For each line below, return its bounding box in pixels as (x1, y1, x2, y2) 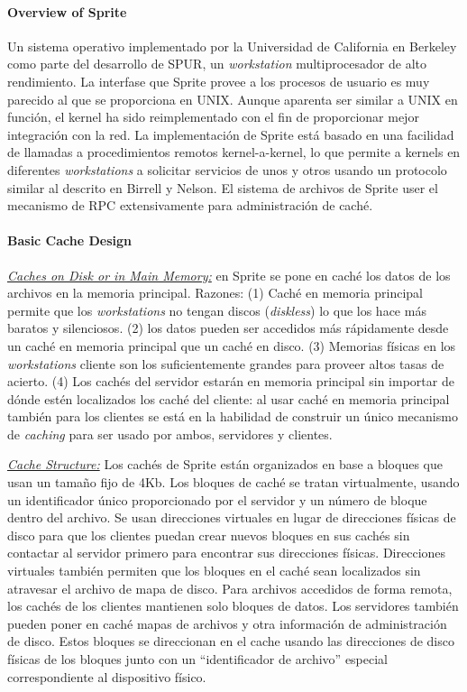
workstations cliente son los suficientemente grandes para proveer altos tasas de (7, 354, 444, 373)
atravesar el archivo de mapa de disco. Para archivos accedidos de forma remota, (7, 578, 453, 597)
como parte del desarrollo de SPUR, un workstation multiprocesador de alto (7, 54, 426, 73)
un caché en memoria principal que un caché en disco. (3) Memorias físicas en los (7, 336, 456, 355)
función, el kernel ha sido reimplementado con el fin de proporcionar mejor (7, 107, 419, 126)
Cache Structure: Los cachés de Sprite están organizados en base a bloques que (7, 455, 443, 474)
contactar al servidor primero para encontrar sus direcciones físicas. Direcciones (7, 543, 446, 562)
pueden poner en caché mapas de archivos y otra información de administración (7, 614, 447, 632)
